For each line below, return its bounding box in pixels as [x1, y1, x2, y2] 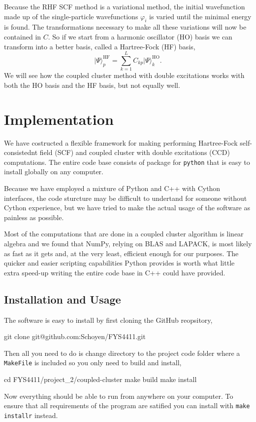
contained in [4, 31, 41, 41]
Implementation [4, 109, 114, 129]
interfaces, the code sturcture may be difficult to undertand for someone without [4, 192, 247, 203]
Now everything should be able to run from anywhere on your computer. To [4, 390, 233, 401]
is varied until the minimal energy [149, 11, 252, 21]
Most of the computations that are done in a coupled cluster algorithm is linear [4, 229, 244, 239]
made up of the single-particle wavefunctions [4, 11, 138, 21]
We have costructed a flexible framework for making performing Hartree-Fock [4, 137, 238, 148]
